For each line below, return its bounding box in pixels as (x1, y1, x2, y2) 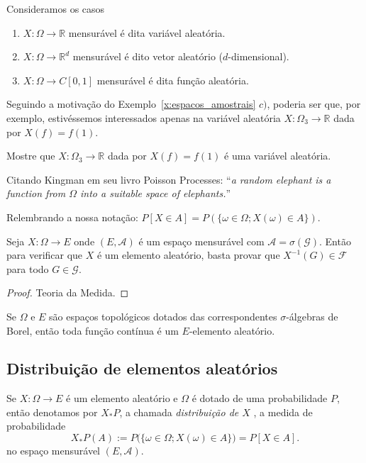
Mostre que (6, 148, 55, 163)
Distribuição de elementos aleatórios (6, 357, 278, 379)
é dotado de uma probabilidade (192, 391, 328, 406)
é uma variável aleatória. (224, 148, 331, 163)
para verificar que (6, 247, 83, 262)
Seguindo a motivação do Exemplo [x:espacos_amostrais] (6, 96, 256, 111)
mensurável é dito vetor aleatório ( (72, 49, 223, 64)
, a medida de (253, 404, 313, 419)
